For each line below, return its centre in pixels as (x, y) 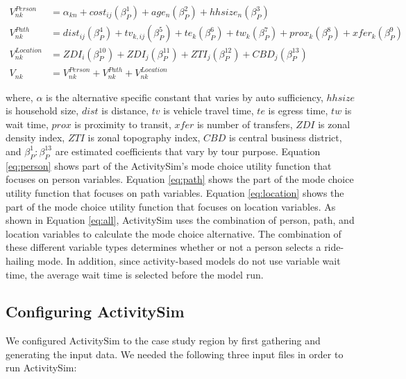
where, (19, 97)
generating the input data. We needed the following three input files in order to (175, 354)
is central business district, (286, 138)
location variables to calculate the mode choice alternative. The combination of (174, 233)
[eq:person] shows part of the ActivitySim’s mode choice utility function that (169, 165)
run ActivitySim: (41, 368)
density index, (35, 138)
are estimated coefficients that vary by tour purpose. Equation (188, 151)
